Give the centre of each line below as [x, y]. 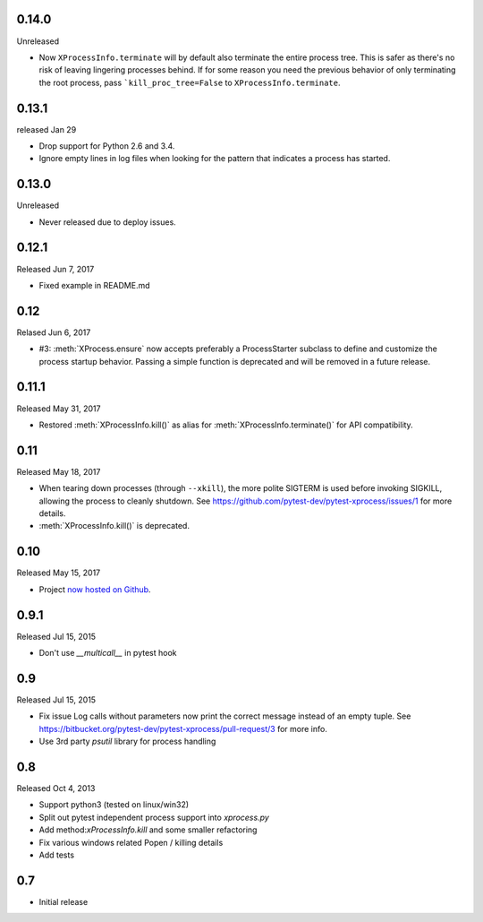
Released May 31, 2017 [59, 409]
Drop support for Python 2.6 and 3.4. [107, 146]
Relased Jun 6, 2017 [54, 332]
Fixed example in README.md [95, 285]
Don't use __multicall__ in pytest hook [108, 653]
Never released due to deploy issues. [107, 222]
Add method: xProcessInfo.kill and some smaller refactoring [148, 830]
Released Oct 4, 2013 [56, 788]
